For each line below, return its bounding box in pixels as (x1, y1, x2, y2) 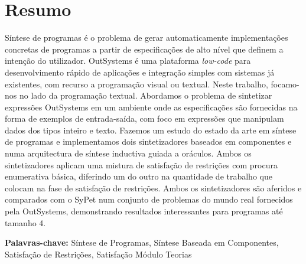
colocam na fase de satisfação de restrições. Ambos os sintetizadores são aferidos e (5, 181, 302, 194)
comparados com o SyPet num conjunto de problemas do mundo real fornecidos (5, 193, 293, 206)
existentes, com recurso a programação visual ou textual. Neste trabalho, (5, 77, 268, 90)
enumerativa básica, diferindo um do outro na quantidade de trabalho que (5, 170, 272, 182)
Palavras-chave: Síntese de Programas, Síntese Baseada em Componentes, (5, 236, 279, 249)
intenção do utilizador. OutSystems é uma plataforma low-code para (5, 54, 251, 67)
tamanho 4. (5, 216, 46, 229)
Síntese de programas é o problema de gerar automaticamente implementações (5, 31, 288, 44)
